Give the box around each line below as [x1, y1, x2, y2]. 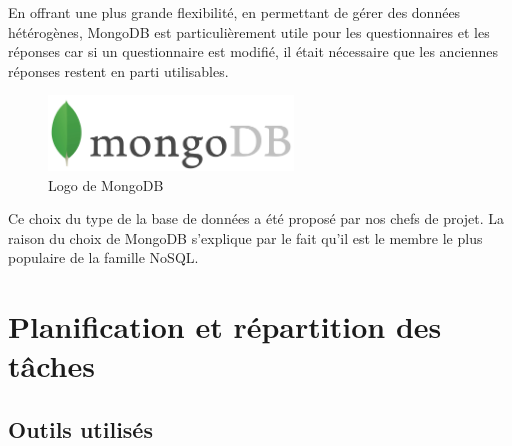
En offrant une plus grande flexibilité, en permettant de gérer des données [8, 2, 461, 22]
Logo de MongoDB [48, 174, 164, 195]
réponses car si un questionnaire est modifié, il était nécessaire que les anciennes [8, 41, 499, 62]
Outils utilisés [8, 413, 153, 444]
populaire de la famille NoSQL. [8, 247, 199, 268]
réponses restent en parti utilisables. [8, 60, 229, 81]
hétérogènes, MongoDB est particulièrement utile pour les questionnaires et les [8, 21, 490, 42]
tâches [8, 345, 95, 386]
